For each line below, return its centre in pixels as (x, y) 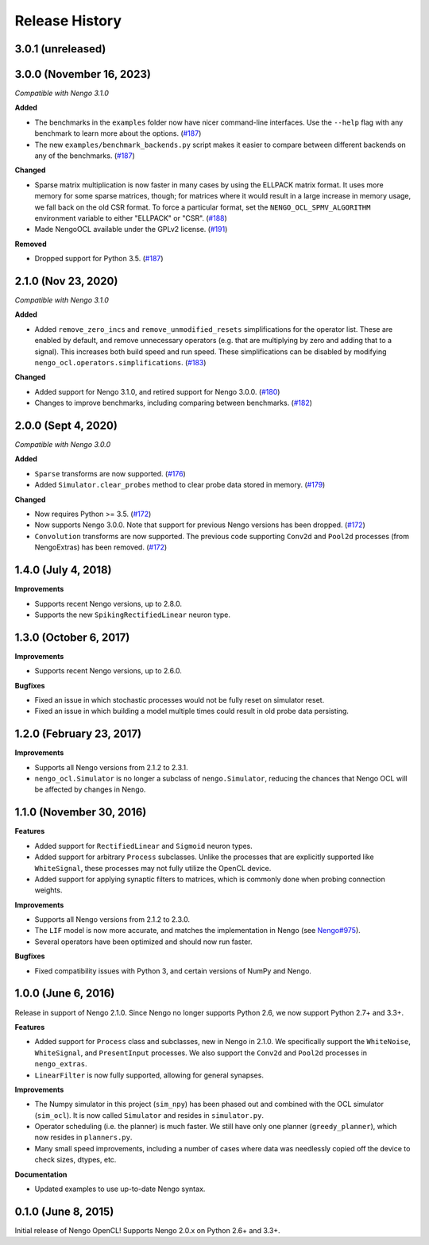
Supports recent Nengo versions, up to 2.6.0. (108, 671)
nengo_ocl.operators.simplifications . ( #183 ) (120, 363)
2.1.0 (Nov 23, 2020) (66, 281)
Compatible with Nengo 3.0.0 (63, 445)
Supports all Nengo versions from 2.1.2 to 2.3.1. (111, 767)
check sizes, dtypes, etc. (75, 1160)
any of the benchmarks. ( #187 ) (85, 156)
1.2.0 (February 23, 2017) (78, 734)
